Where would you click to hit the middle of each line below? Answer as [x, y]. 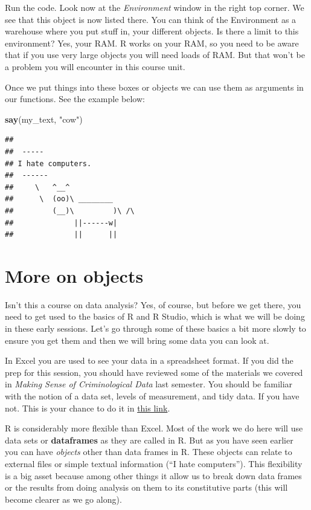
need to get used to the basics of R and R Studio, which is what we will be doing [155, 316]
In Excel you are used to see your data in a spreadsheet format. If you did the [149, 360]
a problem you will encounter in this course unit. [95, 66]
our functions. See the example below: [75, 99]
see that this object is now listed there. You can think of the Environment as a [151, 19]
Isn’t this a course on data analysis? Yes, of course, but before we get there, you [153, 304]
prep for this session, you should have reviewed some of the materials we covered [154, 372]
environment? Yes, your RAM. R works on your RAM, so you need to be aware [152, 43]
